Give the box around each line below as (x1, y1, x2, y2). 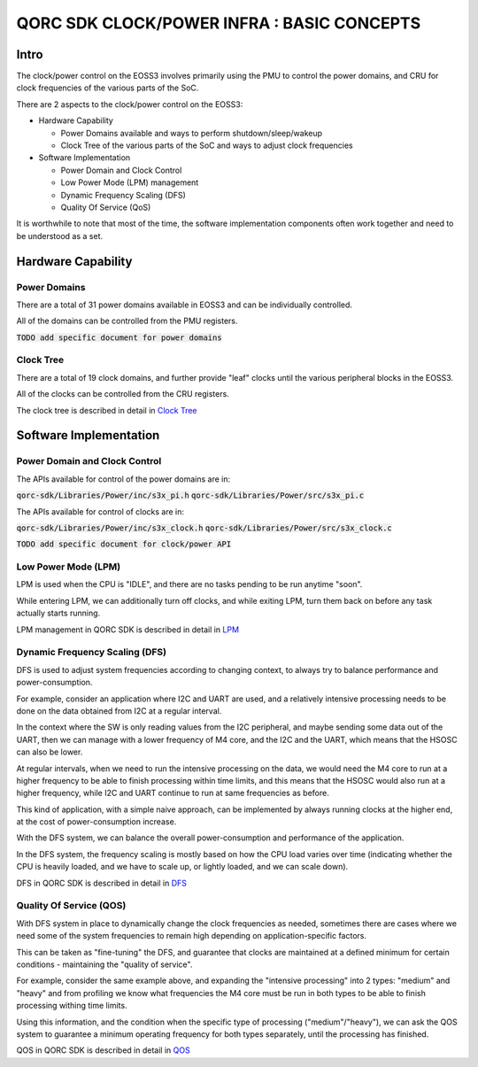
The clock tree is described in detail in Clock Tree (16, 405, 197, 415)
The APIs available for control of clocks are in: (16, 506, 185, 517)
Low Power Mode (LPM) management (60, 177, 199, 188)
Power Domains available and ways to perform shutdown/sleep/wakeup (60, 128, 323, 138)
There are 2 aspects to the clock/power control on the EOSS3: (16, 98, 243, 110)
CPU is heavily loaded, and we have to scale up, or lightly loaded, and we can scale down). (16, 862, 349, 872)
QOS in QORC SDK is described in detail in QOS (16, 1045, 190, 1055)
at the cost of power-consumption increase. (16, 816, 177, 827)
